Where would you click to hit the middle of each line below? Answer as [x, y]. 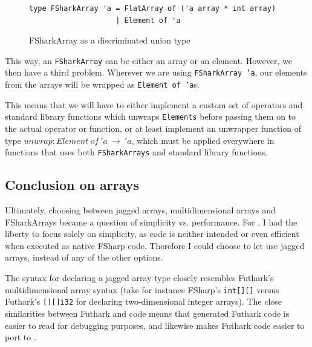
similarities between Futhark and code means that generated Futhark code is [147, 313]
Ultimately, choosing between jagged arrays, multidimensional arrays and [140, 210]
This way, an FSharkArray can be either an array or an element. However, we [148, 60]
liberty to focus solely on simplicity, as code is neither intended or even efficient [152, 234]
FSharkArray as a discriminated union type [110, 40]
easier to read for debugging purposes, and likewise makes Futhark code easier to [155, 325]
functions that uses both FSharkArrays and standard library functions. [136, 152]
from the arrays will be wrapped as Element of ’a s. [102, 84]
